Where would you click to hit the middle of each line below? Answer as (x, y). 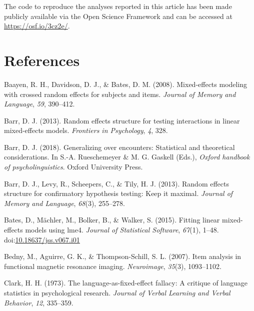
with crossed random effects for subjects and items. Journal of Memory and (120, 94)
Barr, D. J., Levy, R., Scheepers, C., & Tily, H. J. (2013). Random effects (117, 183)
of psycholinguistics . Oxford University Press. (73, 167)
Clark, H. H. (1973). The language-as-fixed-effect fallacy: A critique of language (126, 283)
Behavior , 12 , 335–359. (39, 302)
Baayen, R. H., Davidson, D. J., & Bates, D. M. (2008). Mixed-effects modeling (126, 84)
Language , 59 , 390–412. (39, 104)
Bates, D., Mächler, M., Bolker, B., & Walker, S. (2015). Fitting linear (112, 220)
